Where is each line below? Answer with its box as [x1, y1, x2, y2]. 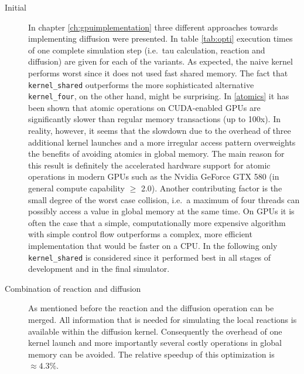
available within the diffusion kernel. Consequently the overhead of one [28, 325, 282, 337]
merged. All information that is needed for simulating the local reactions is [28, 314, 297, 326]
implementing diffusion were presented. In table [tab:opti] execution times [28, 32, 293, 45]
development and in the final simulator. [28, 262, 170, 275]
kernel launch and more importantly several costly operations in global [28, 336, 282, 349]
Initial [5, 1, 26, 13]
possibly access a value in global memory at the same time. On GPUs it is [28, 205, 295, 217]
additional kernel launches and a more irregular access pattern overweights [28, 136, 296, 148]
